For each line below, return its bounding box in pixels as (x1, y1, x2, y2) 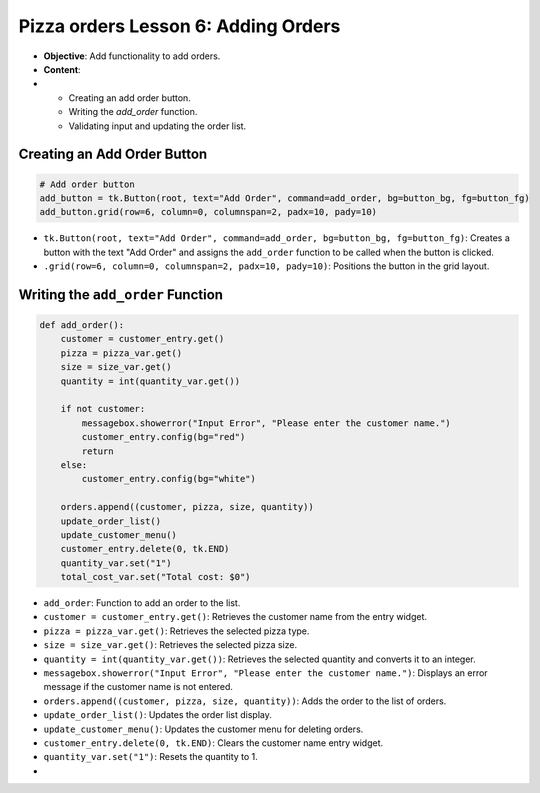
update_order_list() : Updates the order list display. (43, 709, 272, 721)
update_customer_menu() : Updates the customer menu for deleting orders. (43, 723, 364, 735)
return (81, 445, 114, 457)
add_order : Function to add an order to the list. (43, 597, 241, 609)
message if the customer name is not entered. (43, 681, 234, 693)
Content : (43, 63, 81, 75)
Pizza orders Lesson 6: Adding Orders (18, 15, 341, 37)
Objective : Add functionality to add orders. (43, 50, 221, 62)
